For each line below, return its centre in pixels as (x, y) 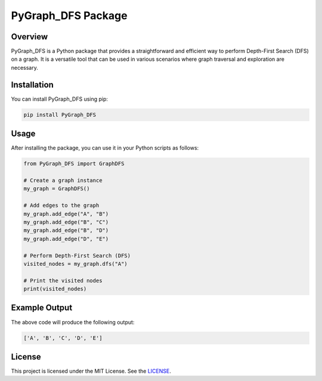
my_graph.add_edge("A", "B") (66, 214)
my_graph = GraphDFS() (57, 189)
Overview (30, 37)
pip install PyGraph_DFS (60, 114)
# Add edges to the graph (61, 205)
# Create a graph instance (63, 180)
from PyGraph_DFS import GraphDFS (74, 164)
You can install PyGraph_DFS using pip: (60, 99)
